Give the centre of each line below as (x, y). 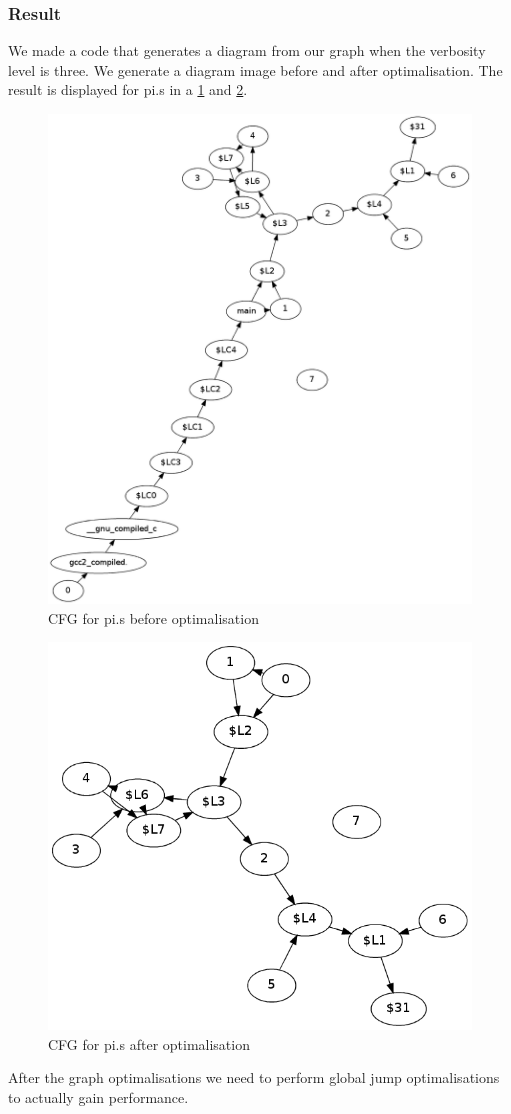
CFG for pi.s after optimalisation (149, 1043)
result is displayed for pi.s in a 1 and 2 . (128, 89)
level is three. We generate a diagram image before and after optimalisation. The (255, 69)
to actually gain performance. (98, 1096)
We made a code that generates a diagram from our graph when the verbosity (247, 50)
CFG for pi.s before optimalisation (153, 617)
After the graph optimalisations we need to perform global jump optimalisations (254, 1077)
